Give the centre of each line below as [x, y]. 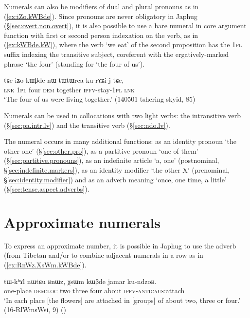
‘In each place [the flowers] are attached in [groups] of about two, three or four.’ [122, 300]
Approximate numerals [82, 222]
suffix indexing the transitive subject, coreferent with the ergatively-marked [116, 54]
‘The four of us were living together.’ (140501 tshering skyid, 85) [100, 99]
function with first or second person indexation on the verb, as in [101, 35]
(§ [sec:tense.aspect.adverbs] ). [47, 189]
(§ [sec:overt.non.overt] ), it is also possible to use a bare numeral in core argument [125, 26]
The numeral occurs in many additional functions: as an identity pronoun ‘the [120, 141]
